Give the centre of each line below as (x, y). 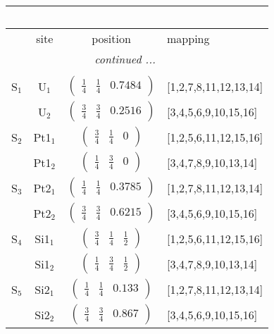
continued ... (125, 59)
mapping (188, 38)
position (111, 38)
